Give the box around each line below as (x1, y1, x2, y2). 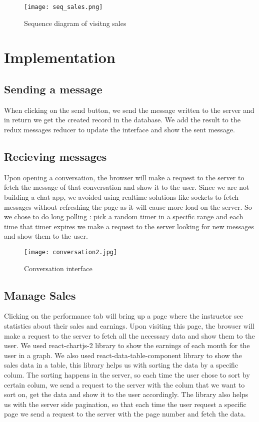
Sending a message (4, 81, 102, 97)
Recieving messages (4, 149, 107, 164)
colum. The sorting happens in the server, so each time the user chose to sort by (4, 369, 250, 380)
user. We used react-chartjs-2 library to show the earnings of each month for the (4, 340, 250, 351)
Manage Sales (4, 287, 76, 303)
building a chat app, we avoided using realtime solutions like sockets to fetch (4, 192, 239, 202)
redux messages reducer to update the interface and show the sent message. (4, 124, 235, 135)
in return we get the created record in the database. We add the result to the (4, 114, 240, 125)
